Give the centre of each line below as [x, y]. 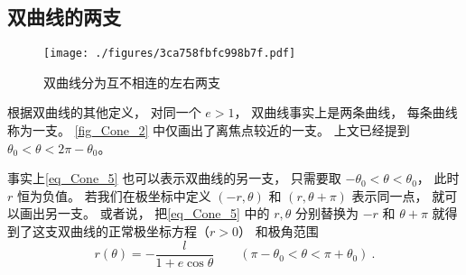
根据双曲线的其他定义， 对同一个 [104, 112]
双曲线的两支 [64, 17]
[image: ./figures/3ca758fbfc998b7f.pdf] [170, 54]
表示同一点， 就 [398, 195]
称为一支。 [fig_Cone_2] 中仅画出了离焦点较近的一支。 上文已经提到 [209, 130]
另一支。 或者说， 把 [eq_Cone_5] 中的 [157, 213]
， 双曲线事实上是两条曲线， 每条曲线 [346, 112]
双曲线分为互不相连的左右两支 [132, 82]
